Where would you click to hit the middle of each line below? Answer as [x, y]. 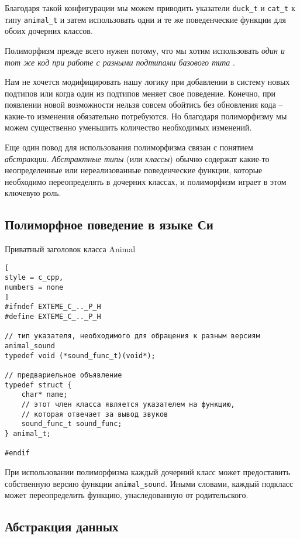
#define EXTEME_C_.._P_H [53, 317]
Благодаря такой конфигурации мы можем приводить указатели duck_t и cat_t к [150, 8]
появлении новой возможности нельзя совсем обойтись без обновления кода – [144, 104]
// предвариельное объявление [63, 375]
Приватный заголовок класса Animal [70, 249]
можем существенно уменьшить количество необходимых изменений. [128, 127]
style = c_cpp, [34, 278]
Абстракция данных [62, 526]
